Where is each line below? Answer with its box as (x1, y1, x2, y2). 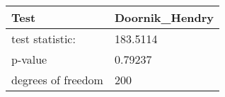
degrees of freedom (11, 72, 103, 88)
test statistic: (11, 30, 76, 47)
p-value (11, 51, 47, 67)
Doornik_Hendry (114, 9, 214, 25)
